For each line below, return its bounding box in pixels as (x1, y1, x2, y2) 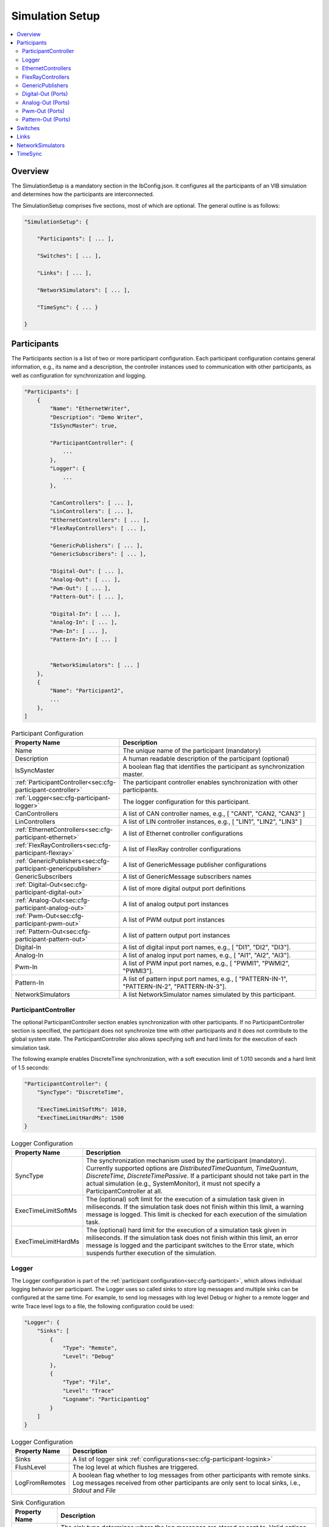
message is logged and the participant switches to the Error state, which (86, 1241, 294, 1249)
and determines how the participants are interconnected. (11, 191, 155, 198)
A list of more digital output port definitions (122, 884, 246, 892)
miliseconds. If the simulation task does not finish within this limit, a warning (86, 1202, 304, 1211)
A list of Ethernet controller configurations (122, 829, 243, 837)
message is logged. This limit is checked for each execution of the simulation (86, 1210, 307, 1219)
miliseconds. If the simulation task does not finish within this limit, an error (86, 1233, 299, 1242)
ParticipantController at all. (86, 1187, 163, 1195)
